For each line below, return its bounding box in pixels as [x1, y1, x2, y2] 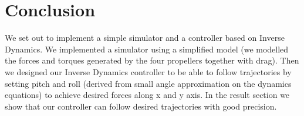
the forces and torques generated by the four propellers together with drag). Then [5, 54, 299, 66]
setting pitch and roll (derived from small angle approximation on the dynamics [5, 77, 292, 89]
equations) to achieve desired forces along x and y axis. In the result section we [5, 89, 290, 101]
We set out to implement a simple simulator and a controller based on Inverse [5, 31, 285, 44]
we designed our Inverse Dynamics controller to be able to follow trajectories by [5, 65, 292, 78]
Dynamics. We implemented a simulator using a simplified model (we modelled [5, 43, 289, 55]
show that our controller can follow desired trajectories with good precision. [5, 100, 277, 112]
